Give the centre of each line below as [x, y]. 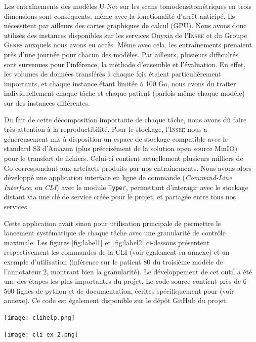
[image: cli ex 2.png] [41, 334]
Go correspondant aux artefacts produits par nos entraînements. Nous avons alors [128, 168]
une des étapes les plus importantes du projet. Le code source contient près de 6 [125, 281]
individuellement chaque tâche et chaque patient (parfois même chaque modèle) [124, 93]
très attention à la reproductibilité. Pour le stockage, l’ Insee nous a [106, 129]
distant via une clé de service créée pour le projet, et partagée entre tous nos [120, 197]
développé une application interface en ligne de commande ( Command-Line [118, 177]
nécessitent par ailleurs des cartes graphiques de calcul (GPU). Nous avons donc [125, 25]
